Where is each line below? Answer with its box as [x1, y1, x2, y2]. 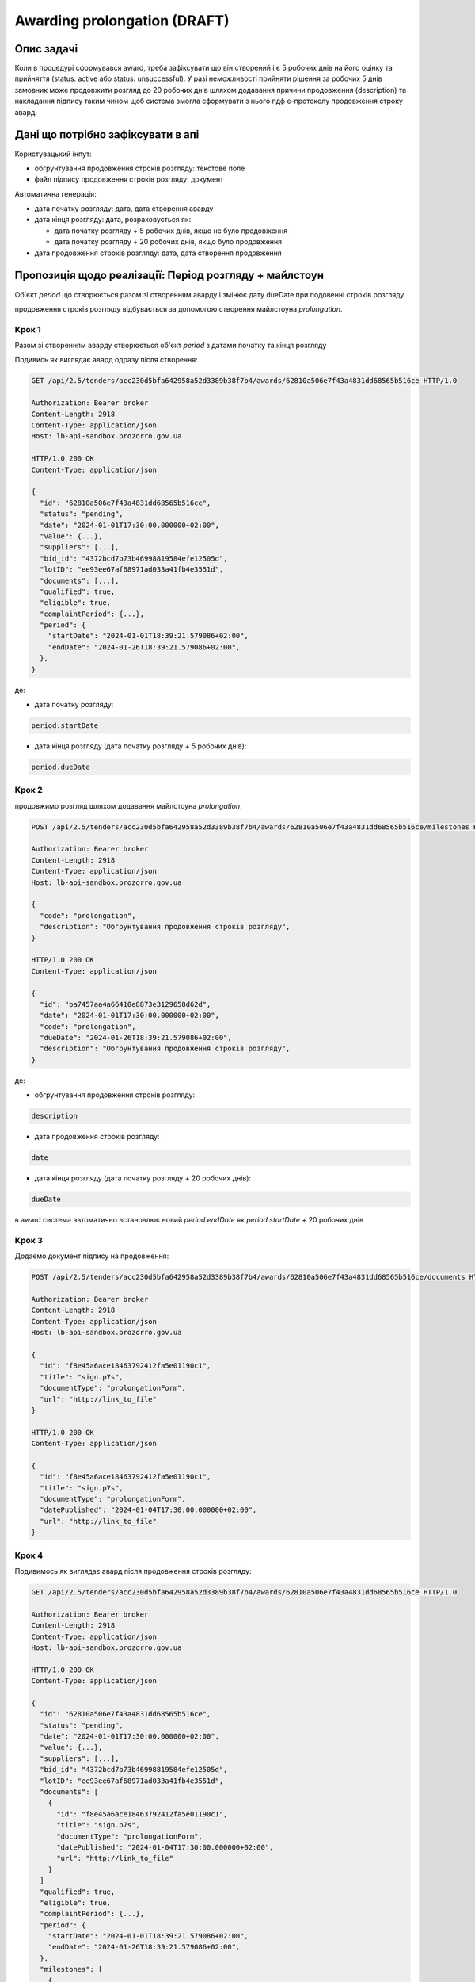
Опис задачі [14, 42, 78, 55]
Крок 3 [14, 1234, 44, 1245]
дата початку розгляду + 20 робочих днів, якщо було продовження [54, 237, 283, 247]
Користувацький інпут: [14, 149, 93, 159]
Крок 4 [14, 1550, 44, 1561]
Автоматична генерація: [14, 189, 97, 198]
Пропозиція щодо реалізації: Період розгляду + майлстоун [14, 269, 325, 282]
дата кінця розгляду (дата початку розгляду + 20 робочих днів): [34, 1173, 252, 1183]
